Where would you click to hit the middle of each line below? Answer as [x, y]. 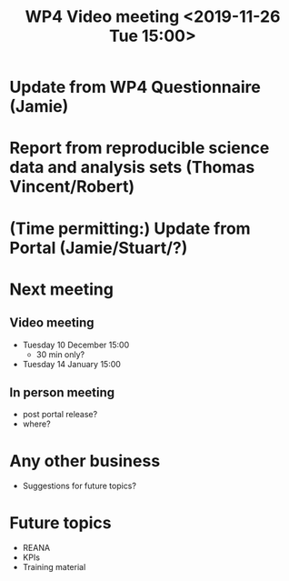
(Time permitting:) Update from [130, 228]
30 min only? [60, 354]
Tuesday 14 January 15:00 [71, 364]
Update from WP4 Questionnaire [135, 87]
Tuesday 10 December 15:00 [76, 345]
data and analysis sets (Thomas [132, 168]
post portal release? [60, 415]
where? [37, 424]
